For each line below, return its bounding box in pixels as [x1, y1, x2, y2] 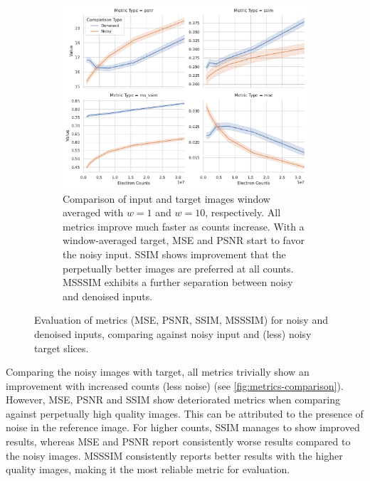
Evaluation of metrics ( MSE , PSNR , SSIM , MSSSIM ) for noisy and [34, 312, 328, 327]
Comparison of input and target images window [63, 191, 270, 206]
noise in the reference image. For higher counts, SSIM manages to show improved [6, 420, 360, 435]
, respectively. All [205, 205, 281, 220]
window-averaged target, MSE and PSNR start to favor [63, 233, 305, 248]
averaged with [63, 205, 124, 220]
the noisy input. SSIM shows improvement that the [63, 246, 286, 261]
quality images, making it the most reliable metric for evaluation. [6, 462, 290, 477]
